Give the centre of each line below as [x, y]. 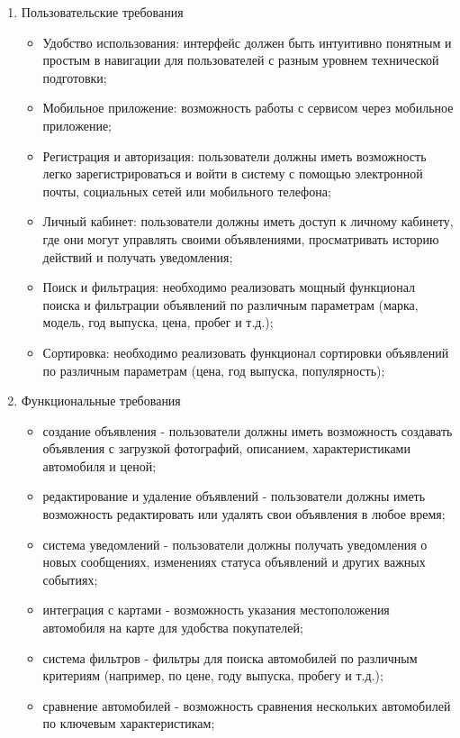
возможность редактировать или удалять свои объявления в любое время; [244, 514]
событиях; [70, 579]
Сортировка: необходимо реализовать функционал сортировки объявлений [246, 352]
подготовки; [75, 77]
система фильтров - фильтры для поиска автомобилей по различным [230, 657]
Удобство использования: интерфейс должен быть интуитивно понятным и [247, 42]
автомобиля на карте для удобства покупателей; [173, 628]
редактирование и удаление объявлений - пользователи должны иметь [234, 496]
